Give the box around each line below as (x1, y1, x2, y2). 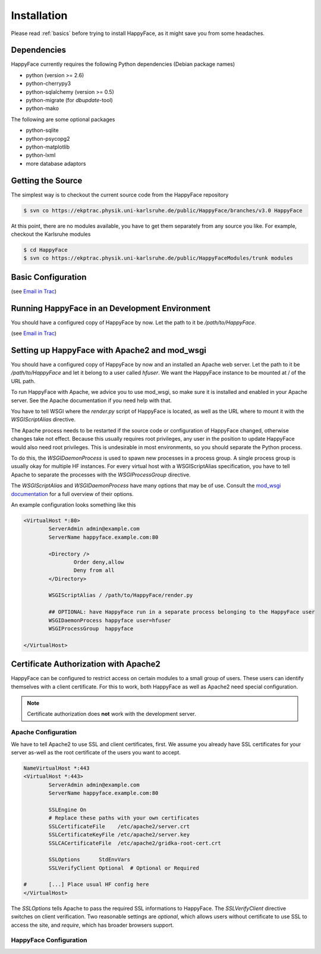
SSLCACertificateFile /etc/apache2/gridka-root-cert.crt (48, 839, 221, 846)
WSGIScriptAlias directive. (11, 416, 76, 423)
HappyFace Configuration (11, 936, 87, 944)
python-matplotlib (26, 143, 70, 150)
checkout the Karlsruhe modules (11, 230, 91, 238)
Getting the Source (11, 175, 83, 185)
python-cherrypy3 (26, 80, 71, 87)
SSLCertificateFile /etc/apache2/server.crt (48, 823, 190, 830)
